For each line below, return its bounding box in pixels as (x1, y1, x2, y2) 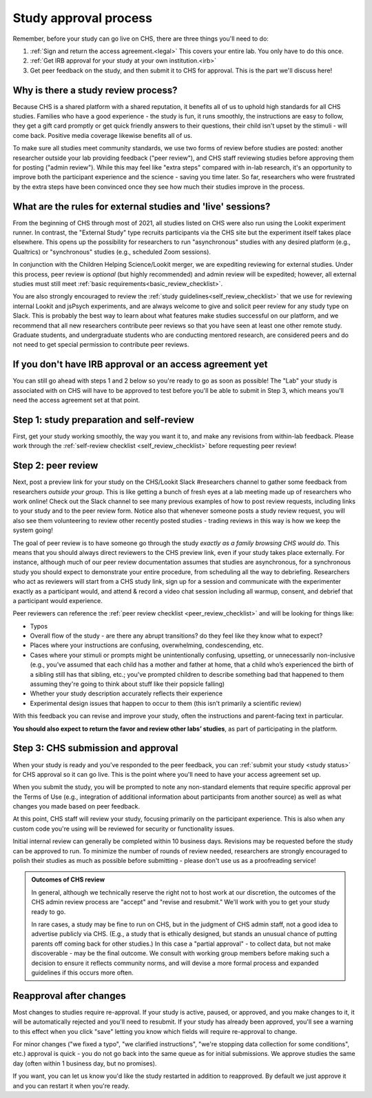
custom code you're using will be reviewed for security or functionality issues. (12, 824, 235, 833)
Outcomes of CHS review (31, 875, 105, 884)
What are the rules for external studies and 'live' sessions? (12, 201, 271, 212)
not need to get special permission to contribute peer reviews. (12, 340, 189, 349)
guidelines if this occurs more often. (31, 968, 134, 977)
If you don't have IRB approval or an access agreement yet (12, 358, 268, 370)
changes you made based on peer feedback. (12, 802, 141, 811)
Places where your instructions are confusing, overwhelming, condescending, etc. (30, 641, 264, 649)
